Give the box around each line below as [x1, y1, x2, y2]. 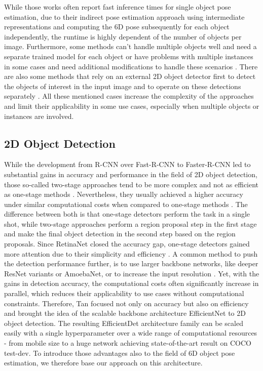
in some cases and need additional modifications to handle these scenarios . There [4, 61, 258, 71]
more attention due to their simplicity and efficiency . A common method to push [4, 248, 258, 259]
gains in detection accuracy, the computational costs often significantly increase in [4, 278, 259, 288]
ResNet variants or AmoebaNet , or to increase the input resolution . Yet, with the [4, 268, 259, 278]
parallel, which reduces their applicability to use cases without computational [4, 288, 244, 299]
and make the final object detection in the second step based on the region [4, 228, 236, 239]
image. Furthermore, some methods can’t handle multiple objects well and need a [4, 41, 257, 52]
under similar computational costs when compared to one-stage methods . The [4, 198, 248, 209]
